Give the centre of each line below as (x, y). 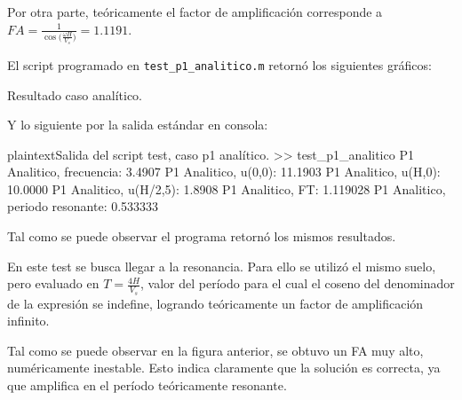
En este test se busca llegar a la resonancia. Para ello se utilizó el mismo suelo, (222, 266)
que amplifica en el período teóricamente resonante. (147, 384)
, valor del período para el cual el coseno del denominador (298, 283)
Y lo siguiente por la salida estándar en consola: (138, 125)
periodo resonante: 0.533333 (83, 206)
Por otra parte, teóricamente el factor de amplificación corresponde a (195, 12)
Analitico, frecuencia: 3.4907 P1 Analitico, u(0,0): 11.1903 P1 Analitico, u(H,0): (224, 172)
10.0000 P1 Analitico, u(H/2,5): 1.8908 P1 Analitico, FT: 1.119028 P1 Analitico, (227, 188)
